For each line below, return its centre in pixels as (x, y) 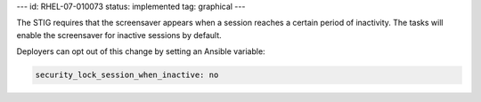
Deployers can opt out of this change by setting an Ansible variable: (141, 51)
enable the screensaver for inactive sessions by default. (119, 35)
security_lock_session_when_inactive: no (127, 75)
